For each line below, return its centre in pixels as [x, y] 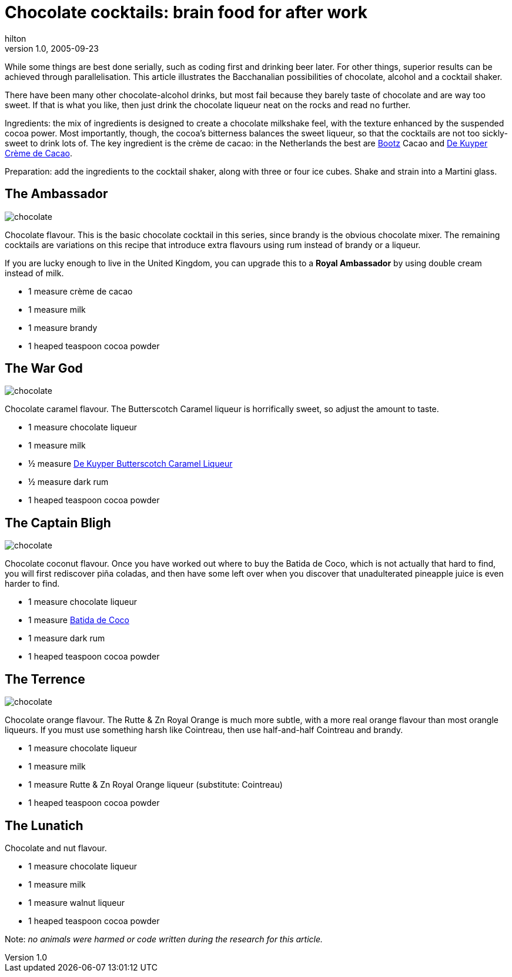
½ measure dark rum [68, 482]
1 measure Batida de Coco [79, 620]
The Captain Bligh [58, 523]
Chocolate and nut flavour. [56, 848]
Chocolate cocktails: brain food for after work [186, 12]
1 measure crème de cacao [81, 291]
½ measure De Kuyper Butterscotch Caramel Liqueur [130, 464]
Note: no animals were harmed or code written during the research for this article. [164, 939]
